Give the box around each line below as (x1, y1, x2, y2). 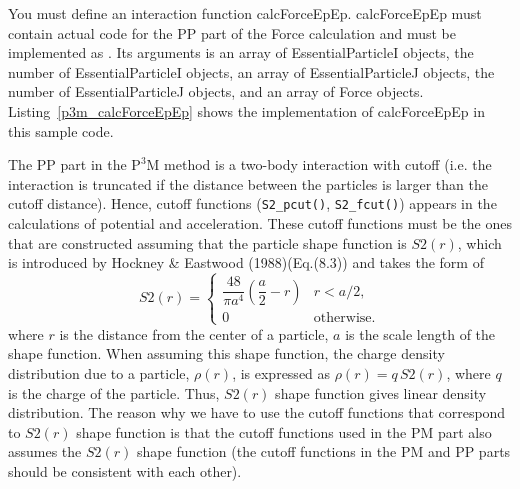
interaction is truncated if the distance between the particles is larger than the (8, 173, 488, 194)
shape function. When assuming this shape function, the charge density (8, 343, 445, 364)
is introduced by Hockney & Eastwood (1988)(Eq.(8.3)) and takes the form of (8, 252, 484, 273)
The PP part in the (8, 154, 127, 175)
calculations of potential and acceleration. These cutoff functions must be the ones (8, 213, 513, 233)
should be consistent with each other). (8, 460, 242, 481)
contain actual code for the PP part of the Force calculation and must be (8, 22, 457, 43)
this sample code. (8, 120, 114, 141)
